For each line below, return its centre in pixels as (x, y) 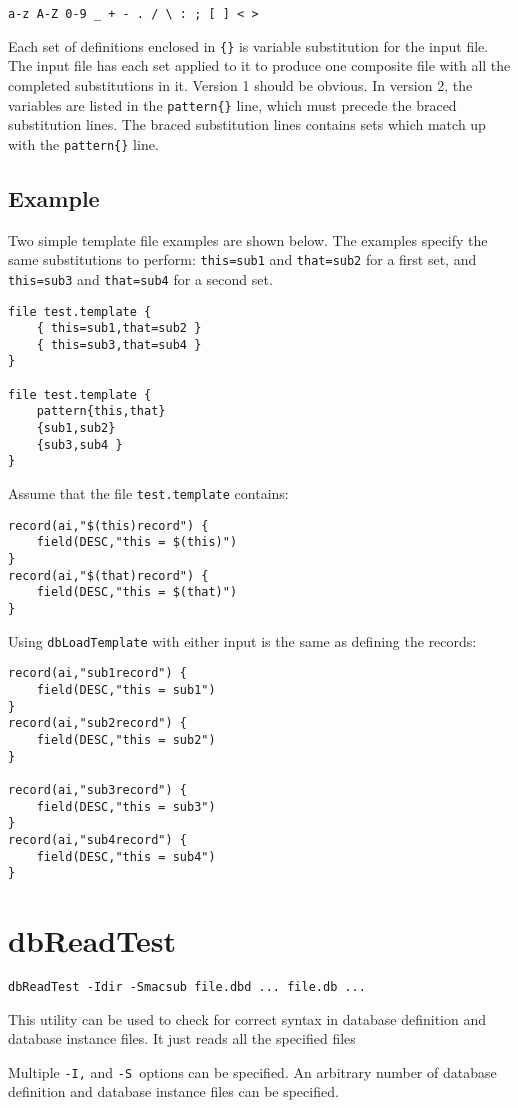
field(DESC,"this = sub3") (126, 806)
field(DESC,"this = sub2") (126, 739)
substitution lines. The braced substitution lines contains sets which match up (247, 124)
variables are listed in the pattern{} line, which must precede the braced (232, 104)
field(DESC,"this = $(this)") (137, 542)
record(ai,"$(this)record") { (108, 525)
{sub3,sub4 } (79, 444)
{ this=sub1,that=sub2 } (119, 328)
